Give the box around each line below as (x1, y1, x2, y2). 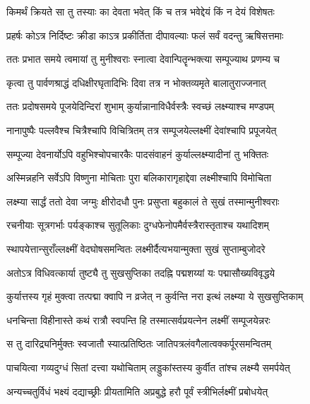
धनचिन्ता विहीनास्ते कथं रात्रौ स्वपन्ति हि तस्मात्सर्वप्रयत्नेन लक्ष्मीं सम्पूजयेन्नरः (6, 312, 270, 327)
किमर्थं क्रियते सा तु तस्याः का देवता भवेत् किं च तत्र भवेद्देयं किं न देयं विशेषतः (6, 4, 275, 18)
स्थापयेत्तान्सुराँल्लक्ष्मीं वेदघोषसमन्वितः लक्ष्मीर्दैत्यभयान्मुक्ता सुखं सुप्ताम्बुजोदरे (6, 241, 266, 256)
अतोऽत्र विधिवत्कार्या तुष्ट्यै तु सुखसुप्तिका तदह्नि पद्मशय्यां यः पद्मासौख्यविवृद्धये (6, 265, 275, 280)
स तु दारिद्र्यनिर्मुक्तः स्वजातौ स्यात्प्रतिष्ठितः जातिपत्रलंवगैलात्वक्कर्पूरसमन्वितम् (6, 336, 272, 351)
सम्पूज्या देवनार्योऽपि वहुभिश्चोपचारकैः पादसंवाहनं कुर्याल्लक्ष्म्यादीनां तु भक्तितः (6, 146, 269, 161)
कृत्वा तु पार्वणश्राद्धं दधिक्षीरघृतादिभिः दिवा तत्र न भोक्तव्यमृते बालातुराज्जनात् (6, 75, 266, 90)
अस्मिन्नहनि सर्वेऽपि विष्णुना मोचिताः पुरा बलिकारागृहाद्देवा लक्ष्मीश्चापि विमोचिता (6, 170, 272, 185)
